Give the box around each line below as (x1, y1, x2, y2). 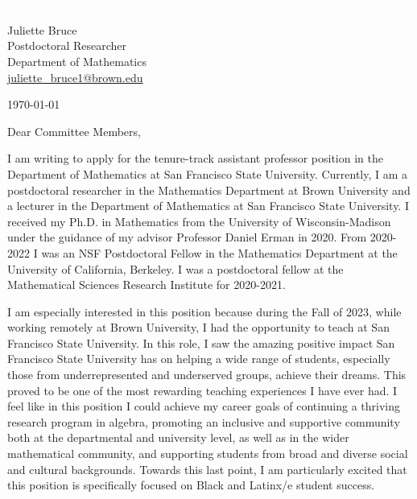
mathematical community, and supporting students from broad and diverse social (7, 445, 408, 462)
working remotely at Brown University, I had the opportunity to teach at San (7, 319, 390, 336)
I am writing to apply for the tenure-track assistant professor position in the (7, 150, 383, 167)
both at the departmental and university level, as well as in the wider (7, 429, 349, 446)
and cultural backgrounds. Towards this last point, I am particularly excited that (7, 460, 407, 477)
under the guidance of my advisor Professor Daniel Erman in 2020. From (7, 229, 367, 245)
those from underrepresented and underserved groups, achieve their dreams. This (7, 366, 407, 383)
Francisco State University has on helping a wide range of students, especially (7, 350, 390, 367)
